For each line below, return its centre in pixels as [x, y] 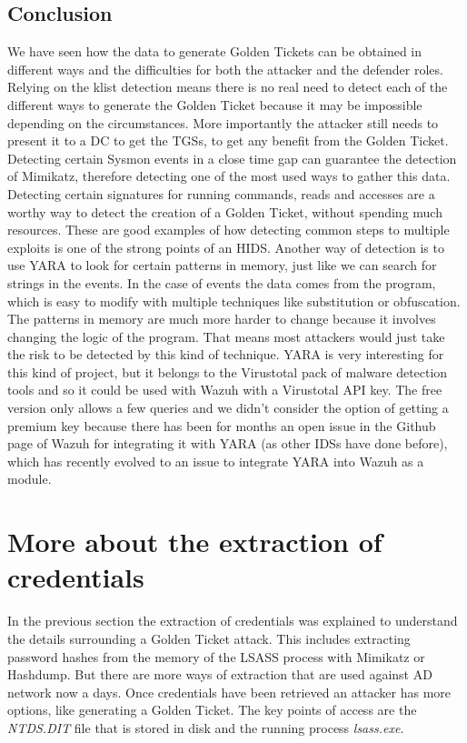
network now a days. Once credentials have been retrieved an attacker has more [229, 692]
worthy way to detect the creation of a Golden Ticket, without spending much [225, 211]
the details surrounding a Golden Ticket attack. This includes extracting [209, 638]
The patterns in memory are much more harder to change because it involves [222, 319]
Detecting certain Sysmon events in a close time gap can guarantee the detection [232, 158]
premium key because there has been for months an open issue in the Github [222, 425]
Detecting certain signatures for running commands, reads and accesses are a [221, 193]
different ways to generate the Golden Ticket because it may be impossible [215, 104]
